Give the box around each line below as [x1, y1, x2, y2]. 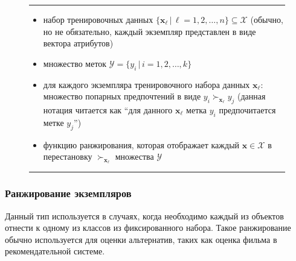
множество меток [43, 57, 107, 69]
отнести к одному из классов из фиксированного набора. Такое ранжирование [5, 221, 291, 234]
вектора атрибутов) [43, 37, 114, 49]
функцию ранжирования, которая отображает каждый [43, 138, 240, 151]
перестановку [43, 150, 92, 163]
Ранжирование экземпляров [5, 186, 132, 201]
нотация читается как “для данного [43, 103, 173, 116]
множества [115, 150, 154, 163]
